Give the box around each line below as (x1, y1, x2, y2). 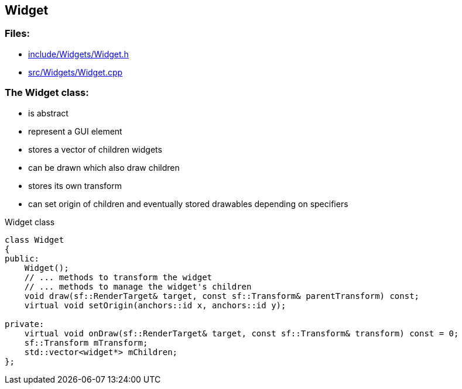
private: (5, 319, 45, 329)
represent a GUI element (28, 126, 122, 136)
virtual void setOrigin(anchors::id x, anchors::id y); (24, 300, 286, 310)
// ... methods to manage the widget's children (24, 281, 252, 291)
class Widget (5, 235, 64, 245)
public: (5, 253, 40, 263)
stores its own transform (28, 180, 122, 191)
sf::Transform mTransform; (24, 338, 148, 347)
